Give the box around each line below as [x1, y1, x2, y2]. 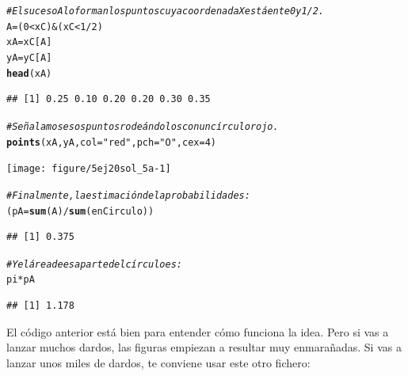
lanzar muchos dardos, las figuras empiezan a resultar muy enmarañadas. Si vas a [6, 339, 402, 355]
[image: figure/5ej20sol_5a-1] [6, 163, 171, 175]
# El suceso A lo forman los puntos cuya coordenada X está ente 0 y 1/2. [6, 6, 325, 17]
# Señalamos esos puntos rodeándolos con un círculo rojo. [6, 120, 279, 132]
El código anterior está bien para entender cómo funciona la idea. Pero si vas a [6, 323, 389, 340]
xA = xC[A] [6, 36, 52, 48]
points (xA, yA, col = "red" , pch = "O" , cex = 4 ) [6, 136, 217, 148]
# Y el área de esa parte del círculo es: [6, 258, 183, 270]
